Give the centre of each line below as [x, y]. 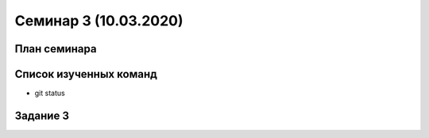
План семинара [56, 49]
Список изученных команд [86, 74]
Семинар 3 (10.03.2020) [99, 21]
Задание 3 [42, 115]
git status [50, 93]
